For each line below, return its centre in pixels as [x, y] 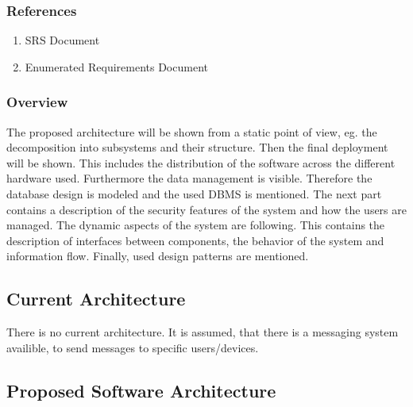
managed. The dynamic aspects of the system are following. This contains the [196, 225]
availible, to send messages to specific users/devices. [133, 347]
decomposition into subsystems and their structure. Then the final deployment [197, 147]
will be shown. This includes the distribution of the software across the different [201, 162]
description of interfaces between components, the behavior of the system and [195, 240]
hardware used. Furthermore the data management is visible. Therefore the [189, 178]
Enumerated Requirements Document [116, 66]
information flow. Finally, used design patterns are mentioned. [158, 256]
